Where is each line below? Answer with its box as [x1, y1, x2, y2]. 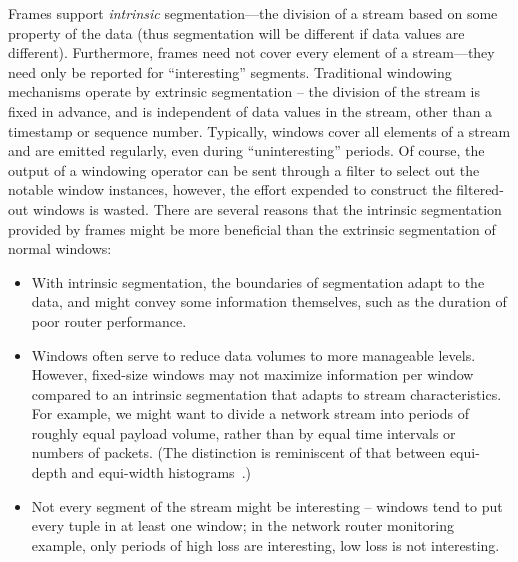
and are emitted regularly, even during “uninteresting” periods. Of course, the [8, 140, 485, 161]
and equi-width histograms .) [71, 462, 251, 483]
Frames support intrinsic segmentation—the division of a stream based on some [8, 3, 498, 23]
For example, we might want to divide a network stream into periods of [31, 403, 470, 424]
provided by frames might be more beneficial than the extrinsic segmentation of [8, 218, 496, 239]
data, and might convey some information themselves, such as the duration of [31, 291, 507, 312]
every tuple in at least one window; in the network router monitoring [31, 515, 455, 536]
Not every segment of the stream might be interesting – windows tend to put [31, 495, 503, 516]
